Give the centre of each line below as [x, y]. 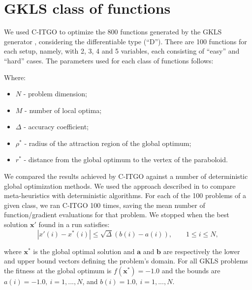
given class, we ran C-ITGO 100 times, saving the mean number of [105, 205]
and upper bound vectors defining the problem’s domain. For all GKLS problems [126, 261]
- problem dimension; [55, 94]
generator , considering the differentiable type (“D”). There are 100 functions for [126, 41]
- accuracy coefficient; [56, 127]
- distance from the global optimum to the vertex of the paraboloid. [126, 159]
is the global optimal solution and [84, 251]
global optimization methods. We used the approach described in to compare [120, 186]
